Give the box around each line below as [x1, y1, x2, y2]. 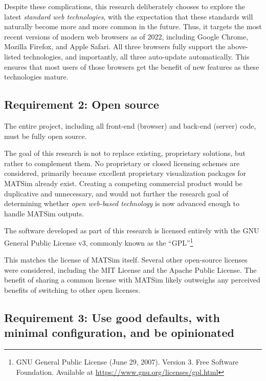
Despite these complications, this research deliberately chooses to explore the [4, 1, 246, 11]
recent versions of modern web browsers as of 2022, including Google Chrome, [4, 31, 249, 42]
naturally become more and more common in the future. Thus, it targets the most [4, 21, 262, 32]
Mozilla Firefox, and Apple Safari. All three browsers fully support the [4, 41, 226, 52]
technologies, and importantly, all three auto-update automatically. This [23, 51, 250, 62]
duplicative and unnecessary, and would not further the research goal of [4, 188, 229, 198]
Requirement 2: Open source [4, 96, 159, 112]
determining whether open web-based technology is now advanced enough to [4, 198, 240, 209]
